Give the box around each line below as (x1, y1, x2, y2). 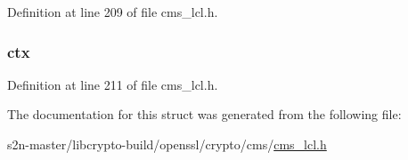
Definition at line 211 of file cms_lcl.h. (7, 75, 218, 93)
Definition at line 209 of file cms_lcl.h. (7, 3, 218, 20)
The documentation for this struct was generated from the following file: (7, 105, 402, 124)
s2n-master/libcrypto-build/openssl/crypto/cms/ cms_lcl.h (7, 135, 327, 153)
